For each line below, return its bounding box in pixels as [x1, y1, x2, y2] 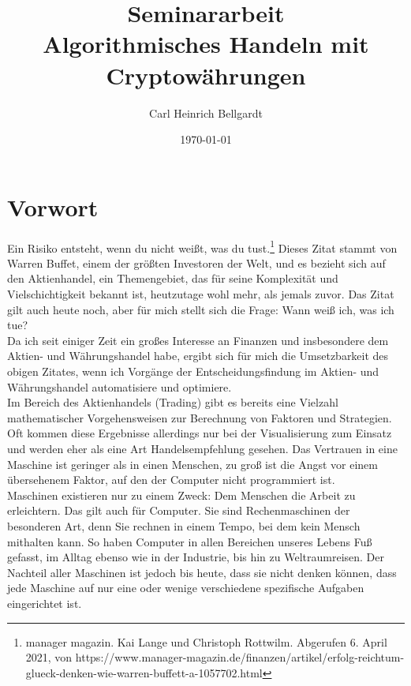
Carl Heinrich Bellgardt [149, 104, 263, 121]
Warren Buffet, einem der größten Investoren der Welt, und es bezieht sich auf [7, 254, 386, 271]
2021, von [25, 649, 73, 665]
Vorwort [7, 190, 99, 223]
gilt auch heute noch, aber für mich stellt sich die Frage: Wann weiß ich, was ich [7, 301, 394, 317]
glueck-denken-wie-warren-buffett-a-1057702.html [25, 664, 263, 680]
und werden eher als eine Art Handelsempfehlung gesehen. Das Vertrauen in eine [7, 440, 398, 456]
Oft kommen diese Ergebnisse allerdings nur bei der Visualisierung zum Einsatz [7, 425, 392, 441]
